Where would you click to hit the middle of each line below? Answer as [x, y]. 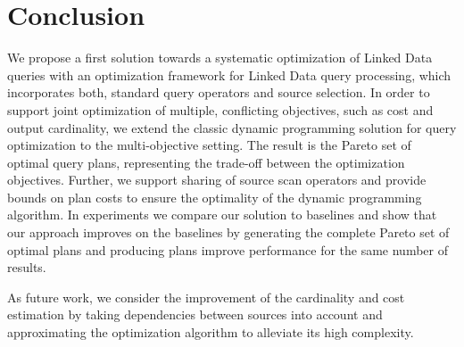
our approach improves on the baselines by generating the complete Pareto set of [228, 232]
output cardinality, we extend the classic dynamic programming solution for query [232, 127]
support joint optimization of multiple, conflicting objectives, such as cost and [220, 109]
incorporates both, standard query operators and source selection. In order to [219, 92]
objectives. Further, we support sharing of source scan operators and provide [217, 180]
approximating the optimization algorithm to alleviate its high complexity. [211, 332]
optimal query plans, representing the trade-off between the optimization [206, 162]
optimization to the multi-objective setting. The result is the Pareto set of [209, 145]
